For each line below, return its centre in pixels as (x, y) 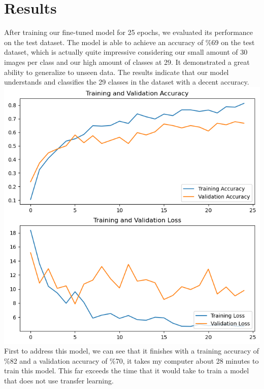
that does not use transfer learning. (59, 381)
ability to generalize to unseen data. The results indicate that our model (117, 72)
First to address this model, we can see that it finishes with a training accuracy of (132, 351)
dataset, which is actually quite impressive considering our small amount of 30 (126, 52)
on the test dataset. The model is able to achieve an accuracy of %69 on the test (129, 42)
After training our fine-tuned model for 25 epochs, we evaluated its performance (129, 32)
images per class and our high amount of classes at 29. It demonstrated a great (127, 62)
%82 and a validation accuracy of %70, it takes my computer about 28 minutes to (131, 360)
